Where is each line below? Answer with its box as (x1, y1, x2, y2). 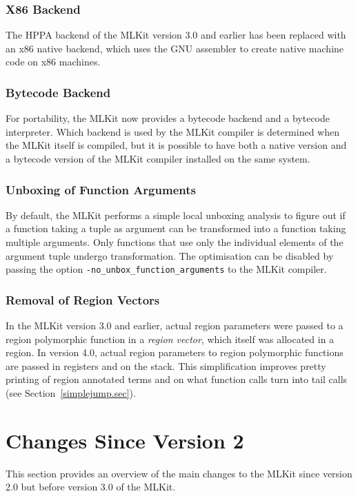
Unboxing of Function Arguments (6, 180, 196, 198)
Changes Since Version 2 (6, 426, 244, 454)
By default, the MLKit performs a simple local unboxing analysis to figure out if (6, 207, 346, 222)
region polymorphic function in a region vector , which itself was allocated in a (6, 331, 335, 346)
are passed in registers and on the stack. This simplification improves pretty (6, 358, 326, 373)
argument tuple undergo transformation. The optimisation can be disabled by (6, 248, 334, 262)
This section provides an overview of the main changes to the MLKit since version (6, 466, 352, 480)
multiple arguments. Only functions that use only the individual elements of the (6, 235, 344, 249)
